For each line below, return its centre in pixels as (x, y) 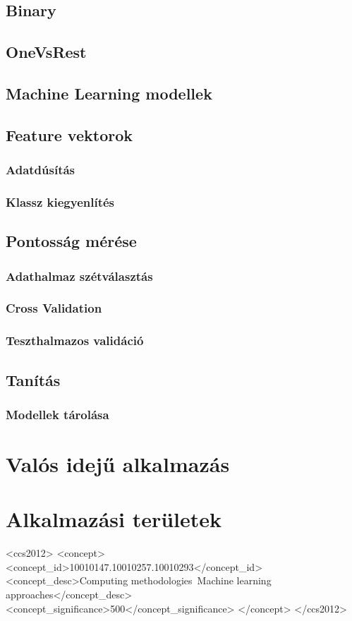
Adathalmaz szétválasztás (79, 276)
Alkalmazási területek (114, 519)
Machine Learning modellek (109, 93)
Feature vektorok (69, 134)
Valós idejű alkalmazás (118, 463)
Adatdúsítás (41, 170)
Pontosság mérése (71, 241)
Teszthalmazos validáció (75, 340)
